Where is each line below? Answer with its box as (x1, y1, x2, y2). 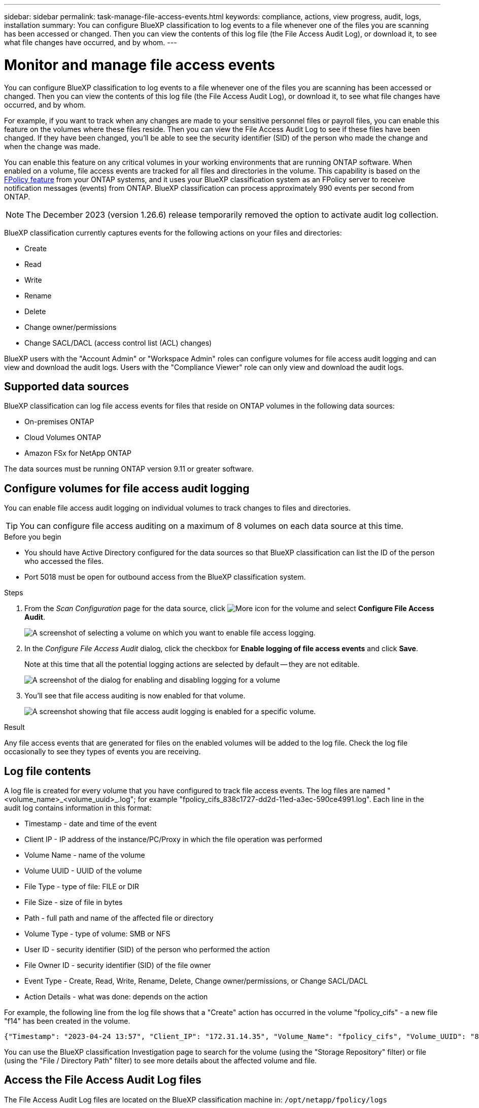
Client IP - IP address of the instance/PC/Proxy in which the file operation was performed (24, 835, 323, 844)
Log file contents (4, 764, 91, 778)
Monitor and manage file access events (4, 56, 275, 74)
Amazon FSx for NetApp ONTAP (24, 449, 131, 458)
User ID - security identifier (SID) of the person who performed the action (24, 945, 270, 954)
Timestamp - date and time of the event (24, 819, 157, 828)
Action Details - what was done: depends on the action (24, 992, 208, 1001)
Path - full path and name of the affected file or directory (24, 914, 214, 923)
